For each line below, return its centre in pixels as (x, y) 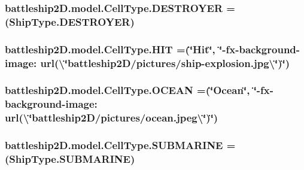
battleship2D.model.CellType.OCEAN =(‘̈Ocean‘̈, (127, 90)
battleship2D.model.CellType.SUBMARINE (114, 145)
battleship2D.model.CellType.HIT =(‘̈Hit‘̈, (110, 49)
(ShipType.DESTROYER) (70, 21)
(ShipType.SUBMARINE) (70, 159)
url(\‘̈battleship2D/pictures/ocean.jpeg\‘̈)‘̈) (112, 118)
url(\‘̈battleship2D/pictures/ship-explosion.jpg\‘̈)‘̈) (165, 63)
